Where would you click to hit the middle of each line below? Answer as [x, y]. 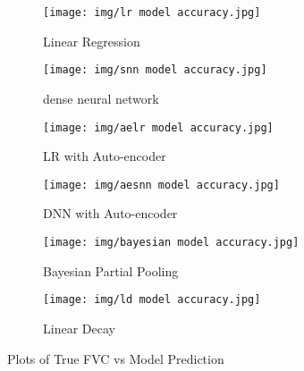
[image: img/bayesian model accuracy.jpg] [171, 242]
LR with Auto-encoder [105, 156]
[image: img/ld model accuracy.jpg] [152, 300]
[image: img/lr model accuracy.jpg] [152, 13]
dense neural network [101, 98]
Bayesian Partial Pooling [111, 270]
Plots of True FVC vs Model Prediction [116, 358]
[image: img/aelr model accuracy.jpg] [158, 127]
